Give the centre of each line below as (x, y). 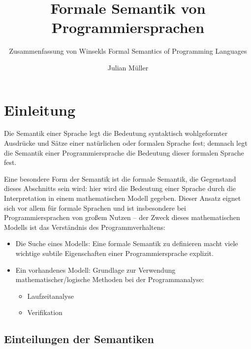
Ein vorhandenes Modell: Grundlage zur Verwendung (95, 270)
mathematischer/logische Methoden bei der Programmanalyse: (110, 279)
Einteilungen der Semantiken (79, 339)
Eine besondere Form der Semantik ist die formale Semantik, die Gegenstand (120, 178)
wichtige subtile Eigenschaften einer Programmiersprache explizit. (114, 253)
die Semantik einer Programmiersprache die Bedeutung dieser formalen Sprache (124, 152)
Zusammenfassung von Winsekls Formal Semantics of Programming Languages (128, 51)
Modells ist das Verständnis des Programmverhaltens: (85, 227)
